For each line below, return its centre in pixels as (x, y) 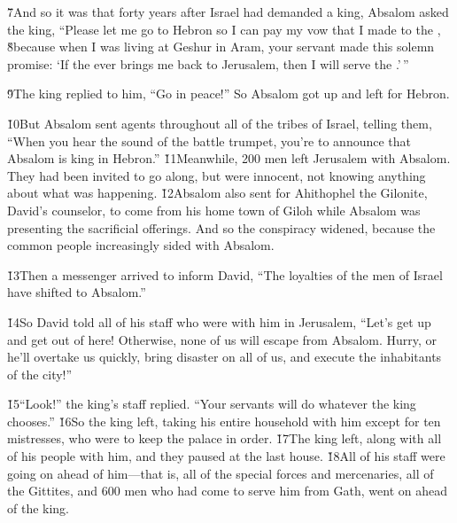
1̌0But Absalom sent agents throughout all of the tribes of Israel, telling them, (220, 123)
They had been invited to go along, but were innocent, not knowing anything (217, 175)
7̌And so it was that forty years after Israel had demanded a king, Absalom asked (228, 12)
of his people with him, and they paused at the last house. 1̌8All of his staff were (226, 456)
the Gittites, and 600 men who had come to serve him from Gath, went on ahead (227, 491)
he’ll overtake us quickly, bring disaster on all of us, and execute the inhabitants (225, 357)
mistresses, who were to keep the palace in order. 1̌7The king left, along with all (225, 438)
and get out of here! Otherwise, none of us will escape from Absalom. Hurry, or (222, 339)
